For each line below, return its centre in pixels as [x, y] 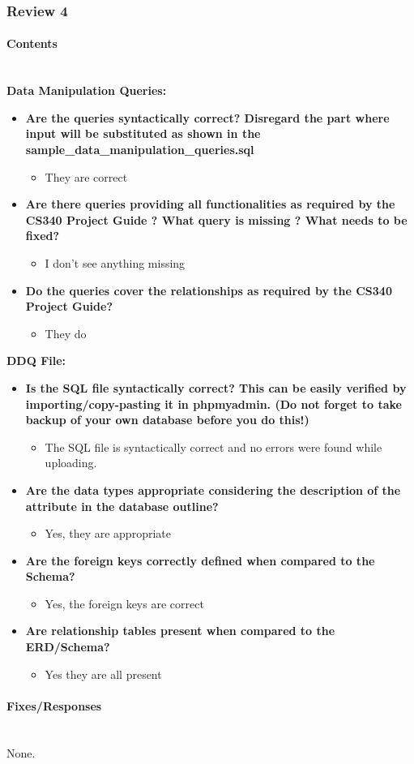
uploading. [71, 463]
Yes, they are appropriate [108, 533]
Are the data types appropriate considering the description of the [213, 489]
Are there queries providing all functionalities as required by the [210, 204]
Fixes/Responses [54, 705]
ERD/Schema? [68, 647]
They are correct [86, 176]
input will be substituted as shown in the [143, 133]
